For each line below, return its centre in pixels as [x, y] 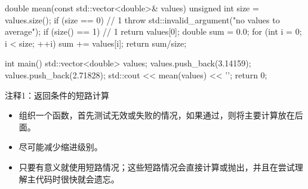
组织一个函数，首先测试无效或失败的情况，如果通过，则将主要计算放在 [157, 115]
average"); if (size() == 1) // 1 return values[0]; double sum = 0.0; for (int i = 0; [153, 31]
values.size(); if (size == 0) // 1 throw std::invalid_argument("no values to [142, 19]
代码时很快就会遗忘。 [77, 179]
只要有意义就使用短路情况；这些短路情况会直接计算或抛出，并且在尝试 [157, 167]
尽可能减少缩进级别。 [61, 147]
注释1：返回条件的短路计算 [57, 95]
